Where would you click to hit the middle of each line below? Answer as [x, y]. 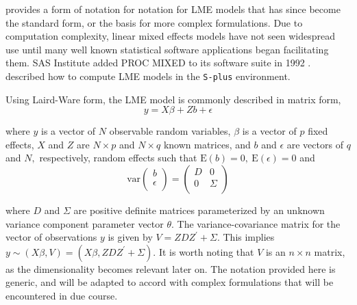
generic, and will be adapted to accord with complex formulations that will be [170, 282]
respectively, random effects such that [118, 158]
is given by [130, 237]
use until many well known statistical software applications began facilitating [167, 49]
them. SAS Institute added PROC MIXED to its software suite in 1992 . [158, 63]
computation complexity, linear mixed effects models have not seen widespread [171, 36]
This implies [249, 237]
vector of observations [51, 237]
